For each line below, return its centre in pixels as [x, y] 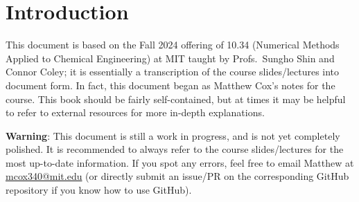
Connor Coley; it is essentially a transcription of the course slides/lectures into [173, 72]
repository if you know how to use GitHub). [99, 190]
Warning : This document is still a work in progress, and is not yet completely [173, 135]
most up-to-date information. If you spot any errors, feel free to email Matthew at [180, 162]
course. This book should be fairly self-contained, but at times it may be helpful [176, 99]
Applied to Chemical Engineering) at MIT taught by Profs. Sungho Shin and [170, 58]
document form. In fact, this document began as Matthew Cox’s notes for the [170, 85]
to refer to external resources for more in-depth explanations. [135, 112]
